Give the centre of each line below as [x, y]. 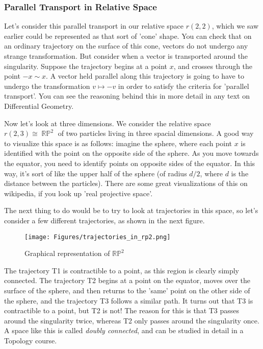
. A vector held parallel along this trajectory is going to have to [145, 76]
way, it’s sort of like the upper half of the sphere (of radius [96, 173]
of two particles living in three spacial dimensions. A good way [156, 133]
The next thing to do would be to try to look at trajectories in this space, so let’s [131, 210]
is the [240, 173]
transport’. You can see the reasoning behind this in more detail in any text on [127, 96]
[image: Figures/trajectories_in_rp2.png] [98, 237]
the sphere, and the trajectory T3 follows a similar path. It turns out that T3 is [129, 300]
